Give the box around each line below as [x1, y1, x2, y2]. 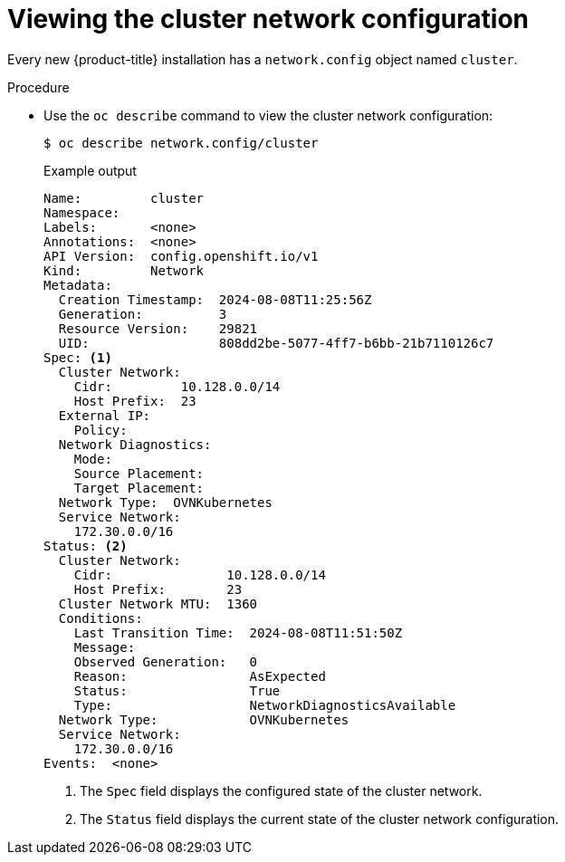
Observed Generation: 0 [73, 654, 258, 669]
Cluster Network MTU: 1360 [58, 596, 258, 611]
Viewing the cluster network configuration [7, 4, 529, 34]
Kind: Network [43, 263, 205, 278]
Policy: [73, 422, 128, 437]
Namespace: [43, 205, 120, 220]
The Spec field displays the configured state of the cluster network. [80, 782, 483, 799]
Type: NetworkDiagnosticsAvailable [73, 697, 456, 713]
